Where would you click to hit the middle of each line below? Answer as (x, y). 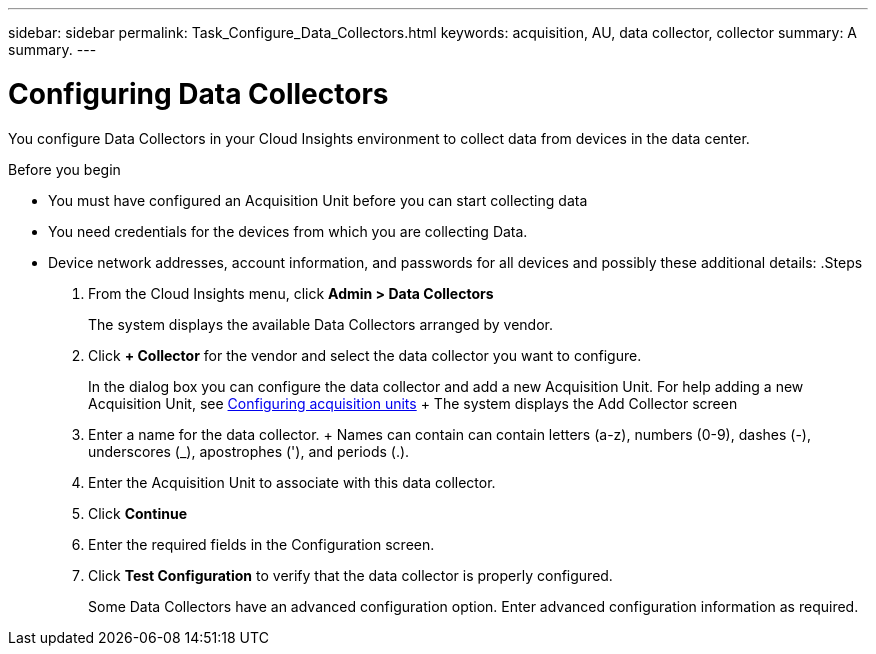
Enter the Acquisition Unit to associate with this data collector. (292, 482)
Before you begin (64, 169)
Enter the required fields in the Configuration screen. (261, 544)
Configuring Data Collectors (198, 93)
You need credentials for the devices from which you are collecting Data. (288, 231)
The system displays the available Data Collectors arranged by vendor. (320, 324)
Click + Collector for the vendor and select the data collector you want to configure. (365, 355)
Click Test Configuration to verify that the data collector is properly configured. (350, 575)
